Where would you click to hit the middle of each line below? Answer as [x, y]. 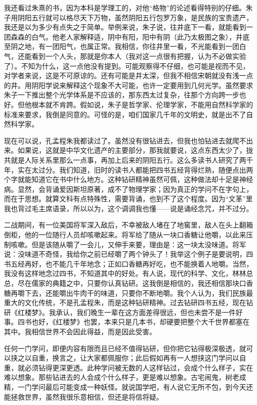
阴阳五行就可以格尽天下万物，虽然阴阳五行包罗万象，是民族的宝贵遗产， [135, 17]
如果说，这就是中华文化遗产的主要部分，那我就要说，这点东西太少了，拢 [135, 150]
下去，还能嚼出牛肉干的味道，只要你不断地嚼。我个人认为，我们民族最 [139, 292]
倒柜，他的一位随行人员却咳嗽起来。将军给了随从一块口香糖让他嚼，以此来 [125, 235]
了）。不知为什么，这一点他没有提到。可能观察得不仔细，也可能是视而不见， [127, 66]
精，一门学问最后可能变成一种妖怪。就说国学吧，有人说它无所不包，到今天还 [128, 386]
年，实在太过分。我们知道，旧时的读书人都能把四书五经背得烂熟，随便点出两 [128, 169]
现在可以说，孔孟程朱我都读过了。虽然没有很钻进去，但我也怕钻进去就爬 [122, 140]
